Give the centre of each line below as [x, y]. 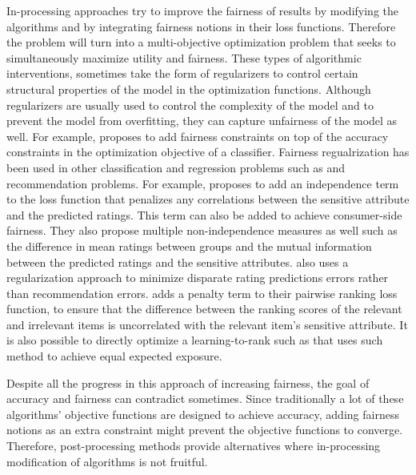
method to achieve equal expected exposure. [114, 356]
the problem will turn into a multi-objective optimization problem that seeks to [201, 42]
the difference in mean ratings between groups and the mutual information [189, 246]
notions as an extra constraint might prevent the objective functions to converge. [205, 430]
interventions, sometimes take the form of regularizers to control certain [182, 73]
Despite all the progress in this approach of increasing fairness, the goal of [188, 382]
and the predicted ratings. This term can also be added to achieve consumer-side [204, 214]
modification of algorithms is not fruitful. [107, 461]
